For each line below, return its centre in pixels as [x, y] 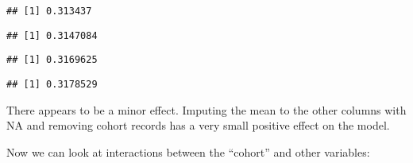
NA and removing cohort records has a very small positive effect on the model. [198, 125]
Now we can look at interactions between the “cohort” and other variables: [188, 151]
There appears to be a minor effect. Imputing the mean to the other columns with [206, 109]
